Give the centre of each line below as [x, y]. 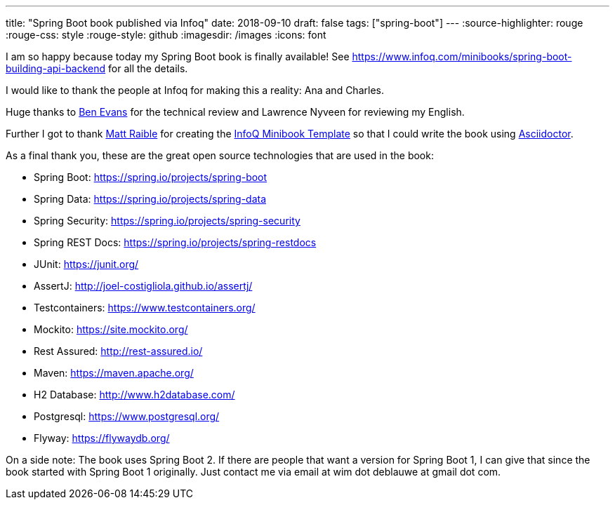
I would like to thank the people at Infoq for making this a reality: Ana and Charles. [195, 90]
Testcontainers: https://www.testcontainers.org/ [145, 308]
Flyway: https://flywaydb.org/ [102, 438]
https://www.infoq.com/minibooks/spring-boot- [462, 56]
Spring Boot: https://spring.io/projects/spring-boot [151, 177]
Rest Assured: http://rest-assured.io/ [118, 351]
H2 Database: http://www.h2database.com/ [134, 395]
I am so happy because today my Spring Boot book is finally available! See [178, 56]
